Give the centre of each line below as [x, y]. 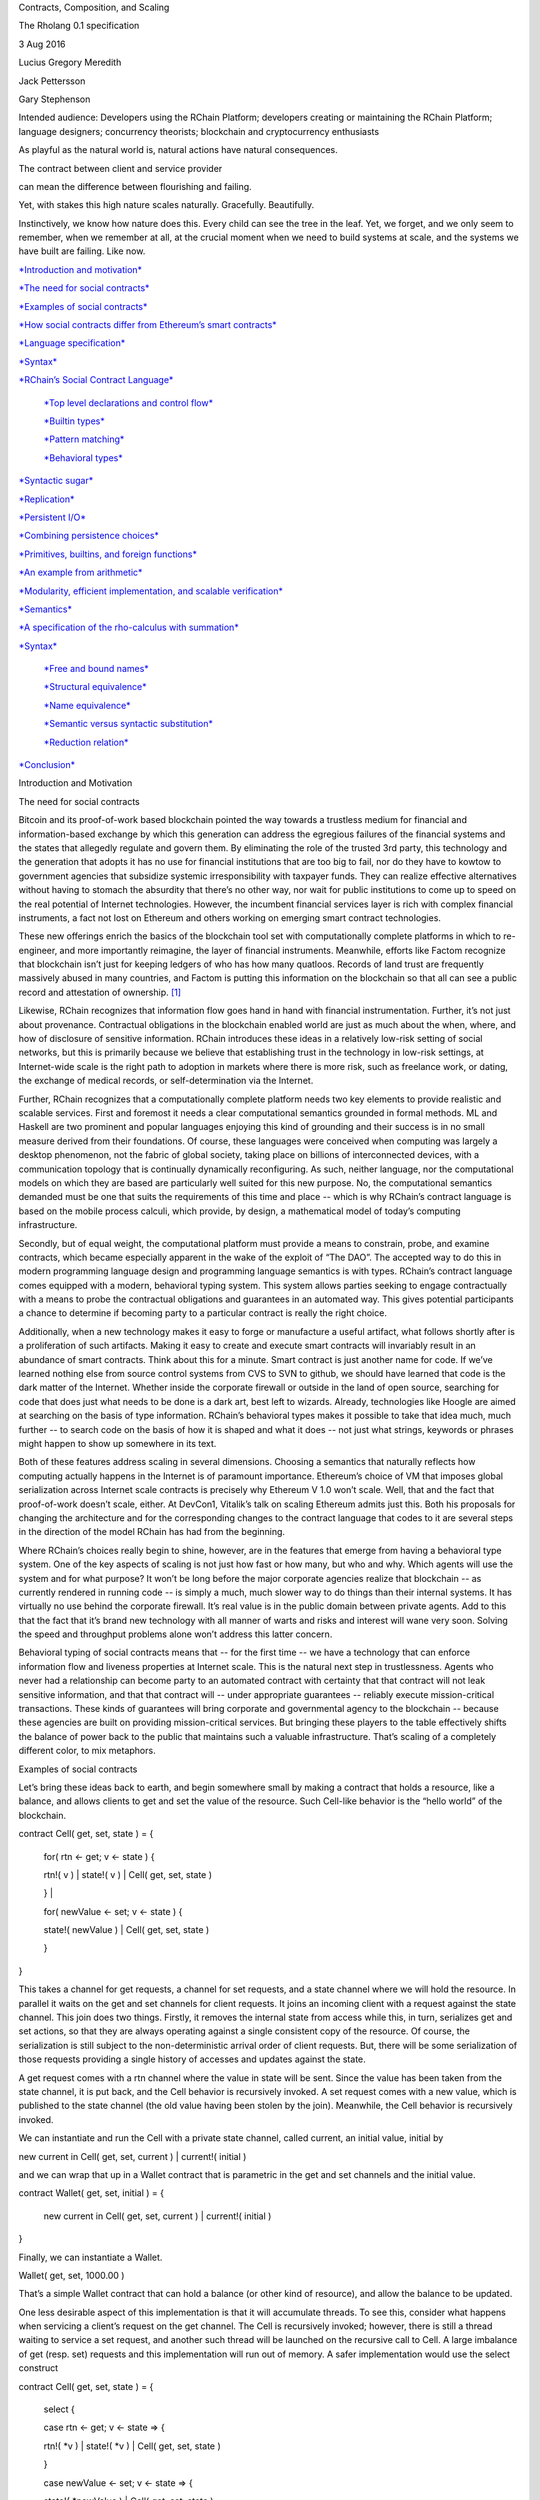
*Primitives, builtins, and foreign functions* [107, 554]
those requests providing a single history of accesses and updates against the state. [192, 2059]
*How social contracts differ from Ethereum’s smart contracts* [147, 325]
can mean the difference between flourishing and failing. [135, 186]
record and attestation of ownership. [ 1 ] [100, 992]
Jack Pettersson [52, 81]
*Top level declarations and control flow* [128, 402]
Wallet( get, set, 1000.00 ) [71, 2275]
